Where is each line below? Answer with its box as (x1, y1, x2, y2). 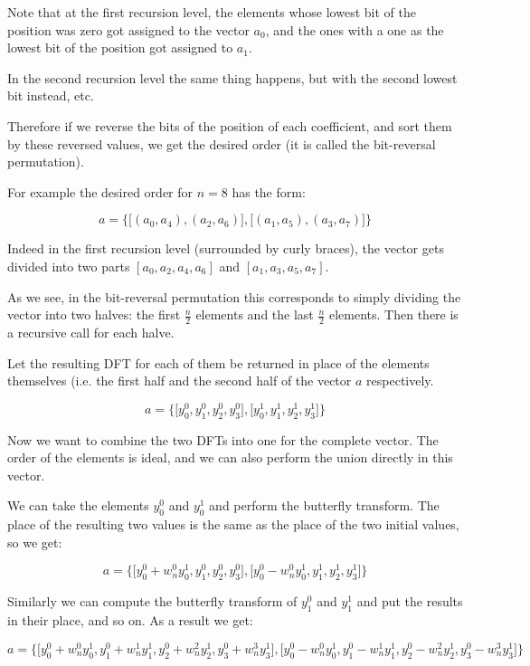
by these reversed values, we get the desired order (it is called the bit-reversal (7, 134, 436, 153)
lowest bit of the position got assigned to (7, 38, 233, 57)
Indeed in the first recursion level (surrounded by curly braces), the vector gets (7, 239, 444, 258)
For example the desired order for (7, 182, 194, 201)
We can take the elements (7, 496, 149, 515)
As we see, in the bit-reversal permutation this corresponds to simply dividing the (7, 287, 461, 306)
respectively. (366, 371, 434, 390)
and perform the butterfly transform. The (209, 496, 440, 515)
